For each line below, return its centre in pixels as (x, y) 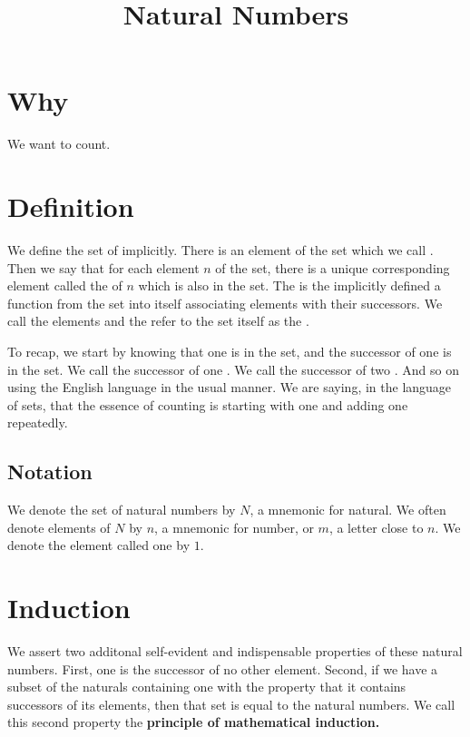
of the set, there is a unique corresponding (333, 267)
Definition (71, 206)
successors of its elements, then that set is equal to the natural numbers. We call (231, 704)
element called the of (65, 285)
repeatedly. (38, 423)
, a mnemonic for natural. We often (348, 510)
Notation (50, 472)
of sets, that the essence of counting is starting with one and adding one (208, 404)
